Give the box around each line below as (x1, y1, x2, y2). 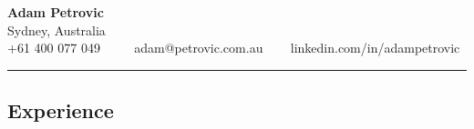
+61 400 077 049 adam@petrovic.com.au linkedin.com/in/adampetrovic (7, 38, 460, 57)
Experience (7, 96, 114, 124)
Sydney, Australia (7, 20, 106, 39)
